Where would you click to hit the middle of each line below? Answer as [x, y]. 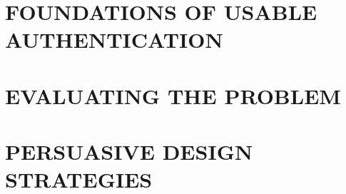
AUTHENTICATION [114, 40]
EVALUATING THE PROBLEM [173, 95]
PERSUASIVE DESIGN [129, 152]
